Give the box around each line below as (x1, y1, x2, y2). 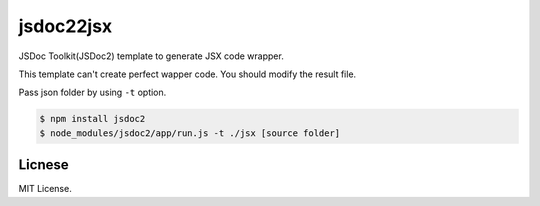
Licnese (18, 156, 69, 174)
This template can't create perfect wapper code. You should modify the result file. (18, 68, 357, 80)
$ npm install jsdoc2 (39, 113, 146, 125)
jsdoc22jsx (18, 15, 113, 37)
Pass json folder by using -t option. (18, 86, 167, 99)
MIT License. (18, 183, 72, 195)
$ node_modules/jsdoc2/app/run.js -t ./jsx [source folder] (39, 127, 341, 139)
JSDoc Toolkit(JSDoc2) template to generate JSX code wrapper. (18, 50, 284, 62)
